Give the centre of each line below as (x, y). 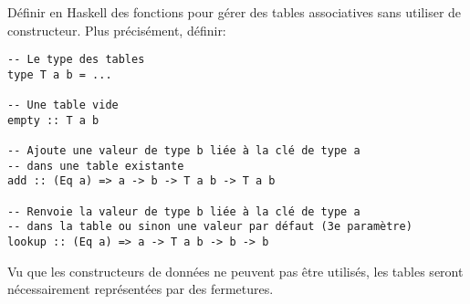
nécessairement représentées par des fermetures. (141, 289)
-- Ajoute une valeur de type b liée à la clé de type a (184, 151)
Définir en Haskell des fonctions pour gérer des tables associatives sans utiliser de (235, 12)
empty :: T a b (53, 120)
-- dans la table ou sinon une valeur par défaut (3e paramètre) (210, 227)
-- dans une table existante (96, 166)
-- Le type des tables (76, 60)
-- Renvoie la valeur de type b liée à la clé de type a (184, 211)
